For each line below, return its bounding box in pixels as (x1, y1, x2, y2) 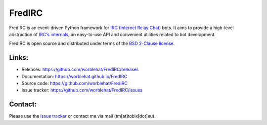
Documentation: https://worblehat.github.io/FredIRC (21, 73, 128, 79)
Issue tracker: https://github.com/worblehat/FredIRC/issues (21, 87, 143, 93)
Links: (9, 53, 29, 62)
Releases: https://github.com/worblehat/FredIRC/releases (21, 67, 139, 73)
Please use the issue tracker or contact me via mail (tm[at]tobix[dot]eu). (9, 113, 156, 119)
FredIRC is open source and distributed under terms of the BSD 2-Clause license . (9, 41, 175, 46)
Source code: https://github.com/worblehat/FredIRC (21, 81, 128, 86)
